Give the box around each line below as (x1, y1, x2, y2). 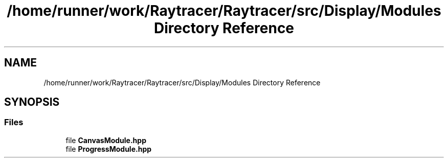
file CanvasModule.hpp (65, 135, 146, 145)
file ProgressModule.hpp (65, 144, 152, 153)
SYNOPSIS (4, 96, 60, 109)
